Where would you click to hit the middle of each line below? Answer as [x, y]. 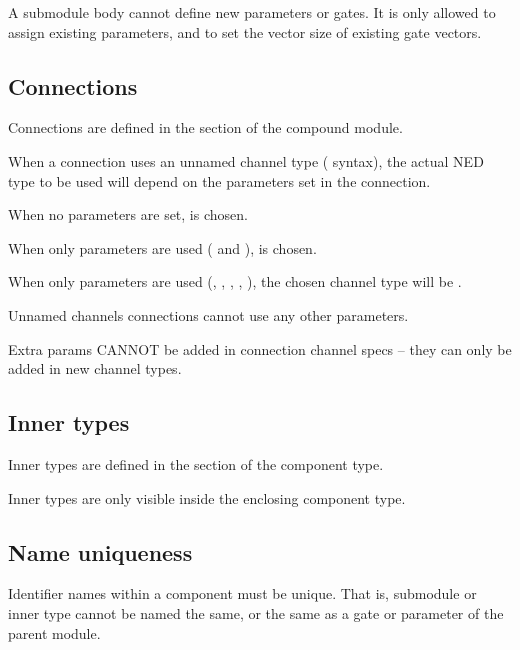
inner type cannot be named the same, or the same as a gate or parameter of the [256, 612]
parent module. [54, 632]
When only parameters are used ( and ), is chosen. [162, 247]
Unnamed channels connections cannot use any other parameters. [208, 314]
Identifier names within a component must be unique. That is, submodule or [242, 593]
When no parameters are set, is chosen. [128, 214]
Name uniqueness [100, 551]
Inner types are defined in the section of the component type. [196, 463]
